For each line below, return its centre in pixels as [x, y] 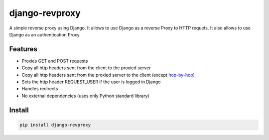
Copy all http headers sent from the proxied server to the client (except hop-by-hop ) [108, 75]
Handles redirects [40, 89]
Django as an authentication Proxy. [45, 34]
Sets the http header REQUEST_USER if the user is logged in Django [91, 82]
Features [23, 49]
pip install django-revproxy [55, 125]
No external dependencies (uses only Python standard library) [85, 96]
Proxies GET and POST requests [55, 61]
